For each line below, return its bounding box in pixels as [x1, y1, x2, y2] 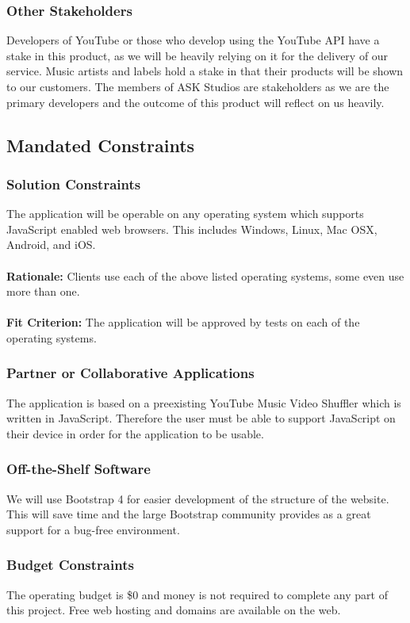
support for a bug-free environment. [6, 521, 180, 537]
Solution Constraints [6, 174, 141, 193]
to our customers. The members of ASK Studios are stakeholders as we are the [6, 78, 389, 94]
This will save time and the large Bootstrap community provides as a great [6, 506, 371, 522]
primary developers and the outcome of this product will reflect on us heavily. [6, 94, 385, 110]
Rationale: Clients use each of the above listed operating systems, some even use [6, 267, 404, 284]
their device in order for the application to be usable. [6, 425, 264, 441]
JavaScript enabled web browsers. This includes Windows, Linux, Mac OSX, [6, 220, 377, 237]
